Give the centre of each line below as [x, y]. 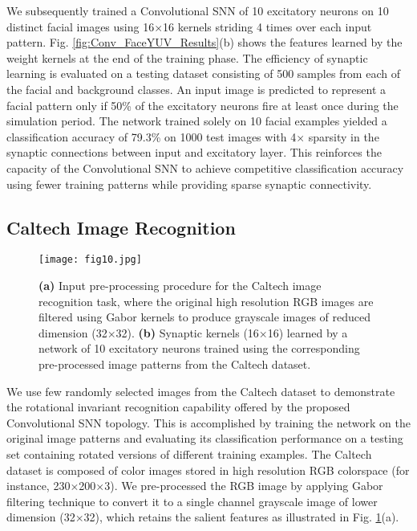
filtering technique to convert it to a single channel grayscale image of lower [192, 501]
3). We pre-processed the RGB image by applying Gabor [244, 486]
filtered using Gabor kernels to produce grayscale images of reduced [205, 317]
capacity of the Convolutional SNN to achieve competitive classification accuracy [205, 167]
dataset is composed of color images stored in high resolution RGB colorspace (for [208, 470]
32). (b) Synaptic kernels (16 [187, 332]
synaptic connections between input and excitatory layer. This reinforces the [194, 152]
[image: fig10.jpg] [90, 260]
